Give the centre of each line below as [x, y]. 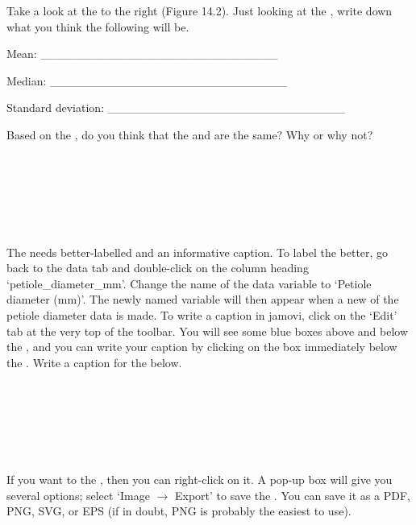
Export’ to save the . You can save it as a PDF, [293, 495]
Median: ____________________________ [147, 80]
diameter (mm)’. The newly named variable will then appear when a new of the [203, 299]
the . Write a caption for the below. [94, 362]
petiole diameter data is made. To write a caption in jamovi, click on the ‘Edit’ [202, 314]
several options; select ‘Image [78, 495]
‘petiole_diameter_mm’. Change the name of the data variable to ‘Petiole [189, 283]
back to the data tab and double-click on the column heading [158, 268]
